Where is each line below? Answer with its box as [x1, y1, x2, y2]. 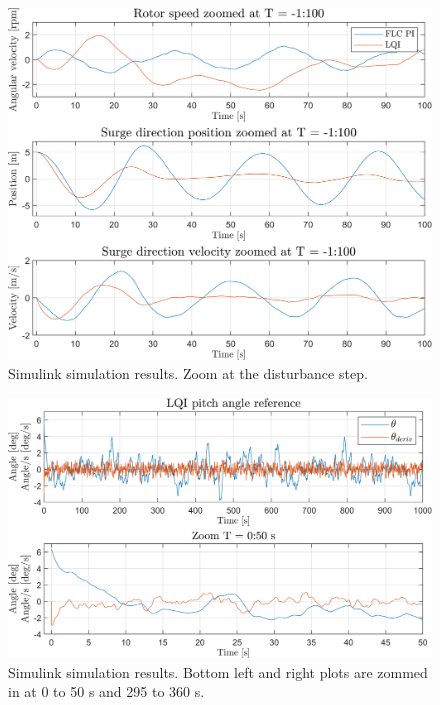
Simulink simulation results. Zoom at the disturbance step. [8, 363, 368, 384]
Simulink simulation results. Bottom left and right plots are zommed [8, 661, 428, 682]
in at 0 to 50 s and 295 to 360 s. [8, 681, 205, 702]
